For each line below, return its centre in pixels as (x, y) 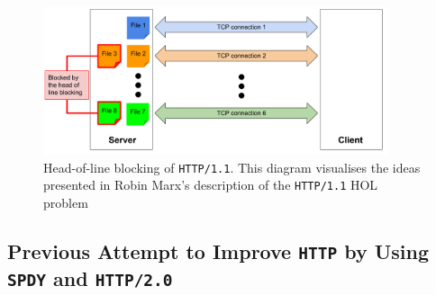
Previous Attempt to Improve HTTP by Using (218, 250)
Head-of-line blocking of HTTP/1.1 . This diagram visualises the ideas (232, 167)
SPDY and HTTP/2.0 (90, 277)
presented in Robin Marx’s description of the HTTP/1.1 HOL (211, 185)
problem (66, 202)
